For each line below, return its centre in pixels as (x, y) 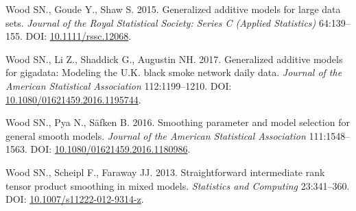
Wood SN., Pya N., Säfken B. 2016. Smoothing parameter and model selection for (178, 122)
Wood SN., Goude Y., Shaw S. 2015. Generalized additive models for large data (173, 9)
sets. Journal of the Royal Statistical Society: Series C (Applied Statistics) (161, 22)
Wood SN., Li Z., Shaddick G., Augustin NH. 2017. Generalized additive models (174, 59)
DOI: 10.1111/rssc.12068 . (79, 36)
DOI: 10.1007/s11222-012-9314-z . (75, 199)
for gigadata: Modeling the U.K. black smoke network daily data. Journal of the (174, 72)
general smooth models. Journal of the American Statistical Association (156, 135)
